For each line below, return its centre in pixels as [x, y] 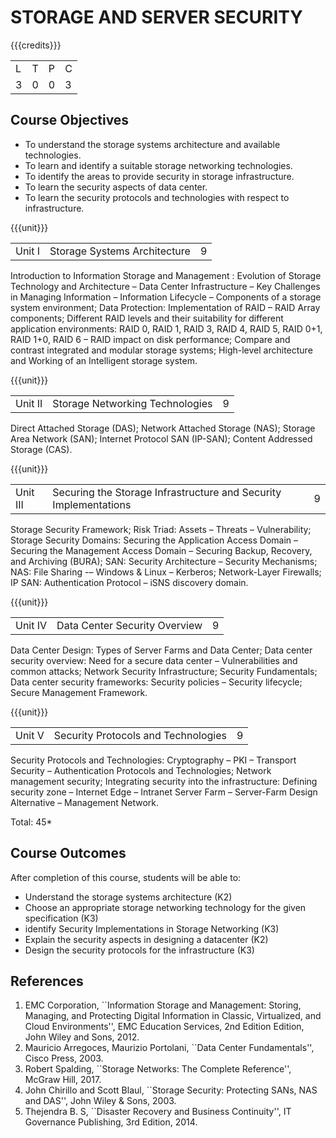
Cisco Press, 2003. [64, 1058]
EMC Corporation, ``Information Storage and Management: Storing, [163, 1005]
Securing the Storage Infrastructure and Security [167, 492]
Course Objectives [70, 120]
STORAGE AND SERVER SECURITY [156, 17]
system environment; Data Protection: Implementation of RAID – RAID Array [165, 307]
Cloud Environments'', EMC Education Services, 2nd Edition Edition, [164, 1027]
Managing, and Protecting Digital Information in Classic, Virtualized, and [173, 1016]
